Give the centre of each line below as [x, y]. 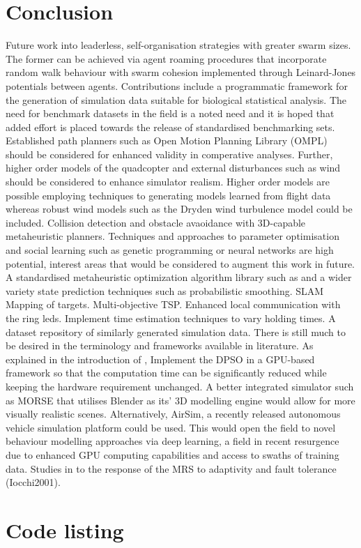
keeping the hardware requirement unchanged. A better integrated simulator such [180, 386]
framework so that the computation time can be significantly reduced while [166, 373]
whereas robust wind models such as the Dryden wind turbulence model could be [179, 209]
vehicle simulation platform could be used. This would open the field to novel [171, 427]
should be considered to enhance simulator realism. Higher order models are [168, 182]
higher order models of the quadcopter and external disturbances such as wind [173, 168]
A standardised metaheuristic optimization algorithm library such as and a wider [179, 277]
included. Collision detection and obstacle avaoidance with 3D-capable [156, 222]
